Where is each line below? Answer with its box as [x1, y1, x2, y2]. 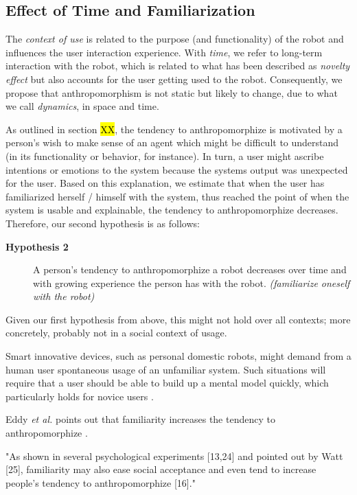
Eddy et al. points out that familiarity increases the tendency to [5, 412, 275, 426]
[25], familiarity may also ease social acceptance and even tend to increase [5, 462, 316, 476]
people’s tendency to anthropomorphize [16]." [5, 475, 196, 490]
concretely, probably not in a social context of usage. [5, 325, 227, 340]
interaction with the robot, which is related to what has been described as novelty [5, 58, 350, 73]
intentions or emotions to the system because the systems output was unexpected [5, 162, 348, 176]
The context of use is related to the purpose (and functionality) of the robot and [5, 32, 344, 46]
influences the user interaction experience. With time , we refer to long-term [5, 45, 323, 59]
